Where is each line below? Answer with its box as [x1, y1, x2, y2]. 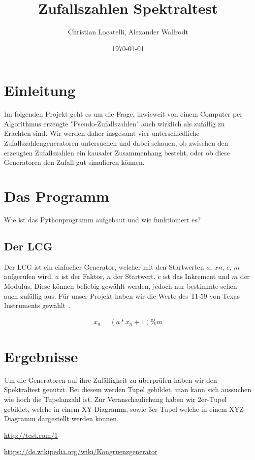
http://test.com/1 [4, 429, 58, 440]
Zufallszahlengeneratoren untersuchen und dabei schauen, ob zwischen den [4, 138, 228, 148]
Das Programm [4, 186, 109, 206]
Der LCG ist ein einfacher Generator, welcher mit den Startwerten [4, 261, 204, 272]
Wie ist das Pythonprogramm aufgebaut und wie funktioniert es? [4, 214, 201, 224]
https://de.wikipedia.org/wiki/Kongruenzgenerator [4, 446, 158, 457]
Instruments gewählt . [4, 300, 71, 310]
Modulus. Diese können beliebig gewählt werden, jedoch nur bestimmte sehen [4, 280, 237, 291]
